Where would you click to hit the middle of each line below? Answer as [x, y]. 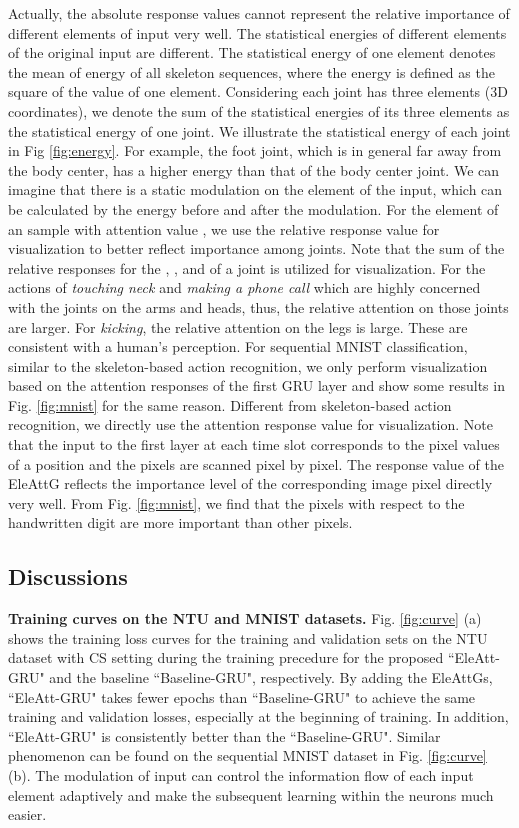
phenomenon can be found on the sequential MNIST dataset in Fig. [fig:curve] [247, 755]
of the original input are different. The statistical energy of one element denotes [252, 52]
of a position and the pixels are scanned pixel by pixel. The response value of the [256, 463]
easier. [27, 814]
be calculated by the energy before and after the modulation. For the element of [253, 208]
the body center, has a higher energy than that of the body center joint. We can [254, 169]
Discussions [68, 576]
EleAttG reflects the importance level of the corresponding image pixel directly [250, 483]
